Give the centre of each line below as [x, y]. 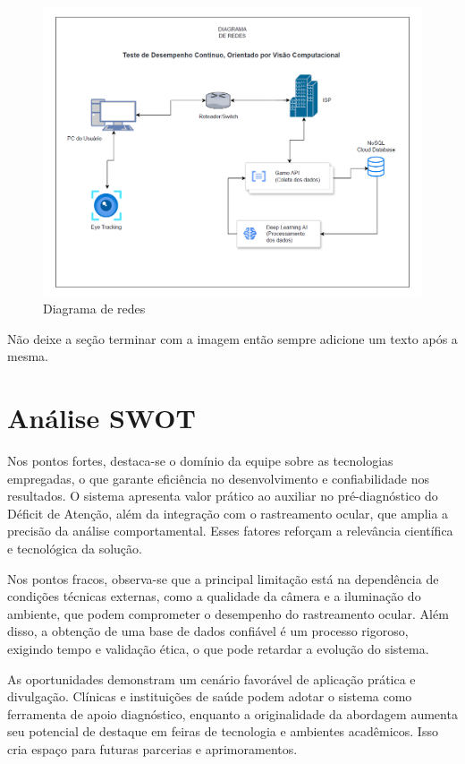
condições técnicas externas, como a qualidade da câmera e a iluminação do [214, 596]
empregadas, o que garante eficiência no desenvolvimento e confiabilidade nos [219, 478]
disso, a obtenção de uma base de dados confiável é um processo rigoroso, [208, 631]
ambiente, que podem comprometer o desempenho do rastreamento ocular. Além [228, 613]
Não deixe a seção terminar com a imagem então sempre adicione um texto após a [232, 338]
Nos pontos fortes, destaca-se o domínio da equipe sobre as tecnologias [200, 461]
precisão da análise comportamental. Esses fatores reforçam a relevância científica [230, 531]
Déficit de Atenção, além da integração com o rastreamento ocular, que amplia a [228, 513]
